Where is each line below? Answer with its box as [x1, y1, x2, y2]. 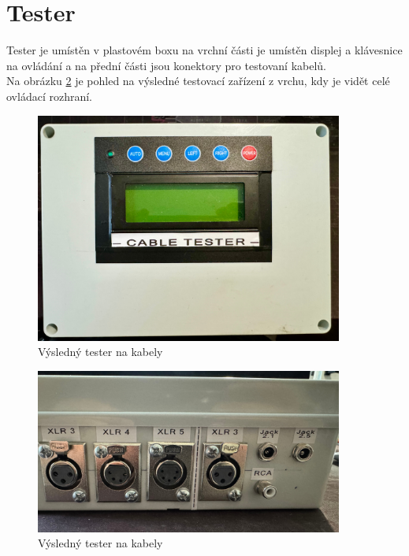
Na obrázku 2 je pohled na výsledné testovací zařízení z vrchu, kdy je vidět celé [6, 72, 390, 89]
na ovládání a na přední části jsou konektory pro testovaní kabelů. [6, 57, 326, 73]
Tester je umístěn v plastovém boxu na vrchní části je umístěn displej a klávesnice [6, 42, 403, 58]
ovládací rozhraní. [6, 87, 92, 104]
